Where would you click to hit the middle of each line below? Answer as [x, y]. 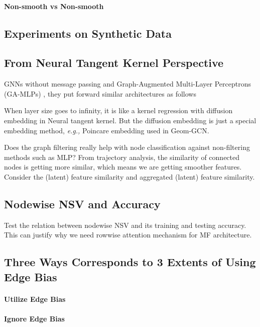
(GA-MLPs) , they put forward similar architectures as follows [100, 93]
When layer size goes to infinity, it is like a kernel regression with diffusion [118, 110]
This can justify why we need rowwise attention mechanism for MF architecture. [128, 235]
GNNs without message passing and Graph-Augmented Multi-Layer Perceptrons [127, 84]
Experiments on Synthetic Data [88, 33]
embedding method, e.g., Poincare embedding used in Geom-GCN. [107, 130]
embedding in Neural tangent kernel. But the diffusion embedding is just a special [130, 120]
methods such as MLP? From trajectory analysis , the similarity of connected [122, 157]
